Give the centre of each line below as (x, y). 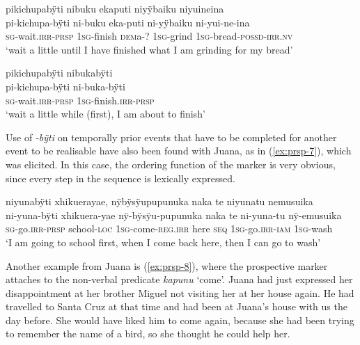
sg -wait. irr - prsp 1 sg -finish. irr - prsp (80, 100)
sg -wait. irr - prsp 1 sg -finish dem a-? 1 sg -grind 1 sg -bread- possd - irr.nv (149, 36)
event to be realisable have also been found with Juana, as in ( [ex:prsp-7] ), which (179, 151)
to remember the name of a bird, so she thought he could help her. (148, 334)
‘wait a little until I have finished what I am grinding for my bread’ (149, 49)
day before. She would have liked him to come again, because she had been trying (180, 320)
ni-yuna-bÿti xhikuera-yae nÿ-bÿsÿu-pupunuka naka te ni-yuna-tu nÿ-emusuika (174, 215)
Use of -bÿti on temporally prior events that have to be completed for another (171, 137)
